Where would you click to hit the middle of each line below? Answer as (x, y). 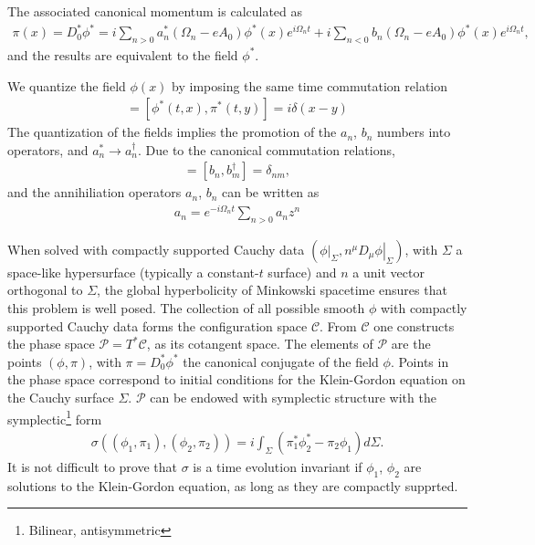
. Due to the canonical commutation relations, (267, 149)
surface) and (302, 272)
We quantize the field (67, 85)
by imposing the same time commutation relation (310, 85)
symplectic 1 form (55, 417)
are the (411, 344)
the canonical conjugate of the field (281, 361)
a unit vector (388, 272)
